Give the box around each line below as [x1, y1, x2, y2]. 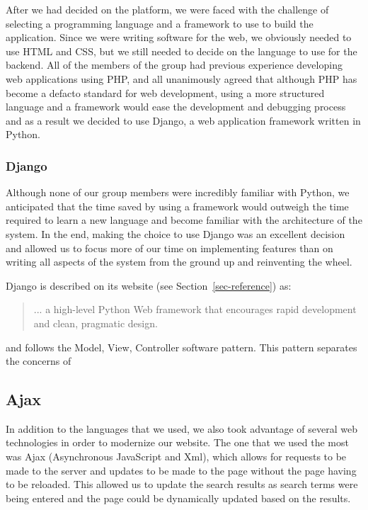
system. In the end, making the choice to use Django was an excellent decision [6, 226, 345, 241]
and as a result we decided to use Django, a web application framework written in [6, 113, 361, 127]
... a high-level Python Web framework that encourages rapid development [33, 302, 357, 317]
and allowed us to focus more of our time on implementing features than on [6, 240, 333, 255]
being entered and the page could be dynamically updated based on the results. [6, 490, 351, 505]
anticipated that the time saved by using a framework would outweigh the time [6, 198, 349, 213]
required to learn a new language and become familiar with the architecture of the [6, 212, 362, 227]
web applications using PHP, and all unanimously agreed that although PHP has [6, 71, 357, 86]
